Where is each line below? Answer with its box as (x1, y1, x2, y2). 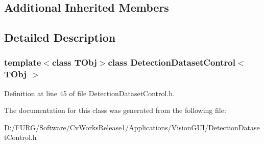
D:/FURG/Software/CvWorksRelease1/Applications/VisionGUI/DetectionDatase (4, 122, 260, 132)
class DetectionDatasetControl (108, 56, 235, 69)
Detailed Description (4, 30, 116, 45)
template (4, 56, 41, 69)
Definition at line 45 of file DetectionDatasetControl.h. (4, 88, 175, 98)
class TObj (52, 56, 97, 69)
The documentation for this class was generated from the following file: (4, 105, 226, 116)
